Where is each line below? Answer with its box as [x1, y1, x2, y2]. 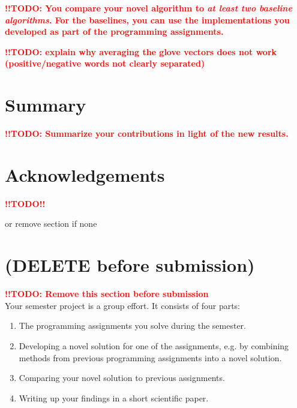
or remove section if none [5, 217, 97, 230]
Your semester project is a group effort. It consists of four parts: [5, 299, 241, 311]
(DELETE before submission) [5, 253, 255, 277]
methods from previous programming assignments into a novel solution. [19, 351, 282, 364]
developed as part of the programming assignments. [5, 25, 224, 38]
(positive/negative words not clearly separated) [5, 57, 205, 70]
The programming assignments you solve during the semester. [19, 319, 246, 332]
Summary [5, 92, 86, 117]
